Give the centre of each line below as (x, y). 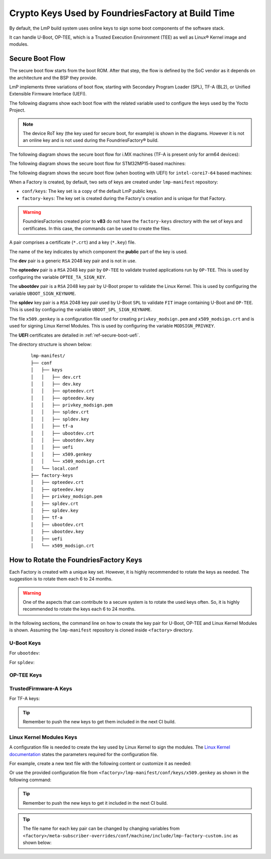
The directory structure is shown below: (51, 344)
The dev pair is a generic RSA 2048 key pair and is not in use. (73, 261)
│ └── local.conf (55, 468)
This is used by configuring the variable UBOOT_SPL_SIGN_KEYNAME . (81, 309)
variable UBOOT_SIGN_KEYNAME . (43, 293)
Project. (17, 110)
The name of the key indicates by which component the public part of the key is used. (98, 252)
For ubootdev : (25, 653)
